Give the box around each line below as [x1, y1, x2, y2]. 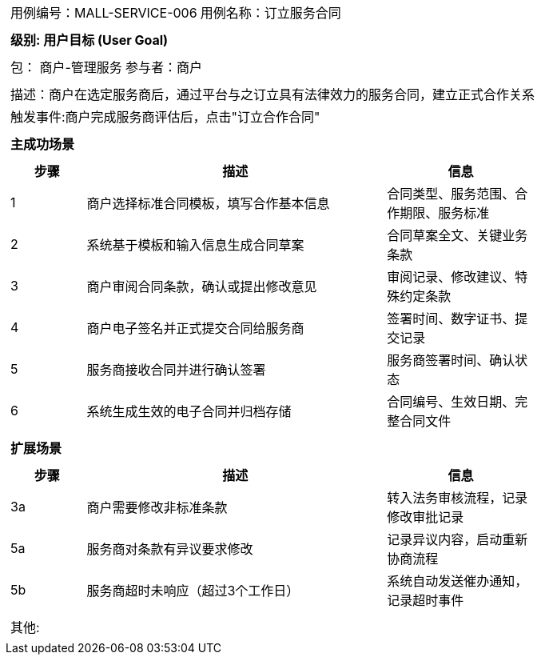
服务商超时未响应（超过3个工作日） [86, 583, 300, 599]
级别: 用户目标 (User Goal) [10, 32, 169, 48]
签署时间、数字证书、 [387, 310, 515, 326]
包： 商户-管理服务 [10, 59, 122, 75]
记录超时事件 [387, 592, 464, 608]
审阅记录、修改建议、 [387, 269, 515, 285]
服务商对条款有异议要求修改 [86, 541, 253, 557]
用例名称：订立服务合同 [200, 5, 341, 21]
